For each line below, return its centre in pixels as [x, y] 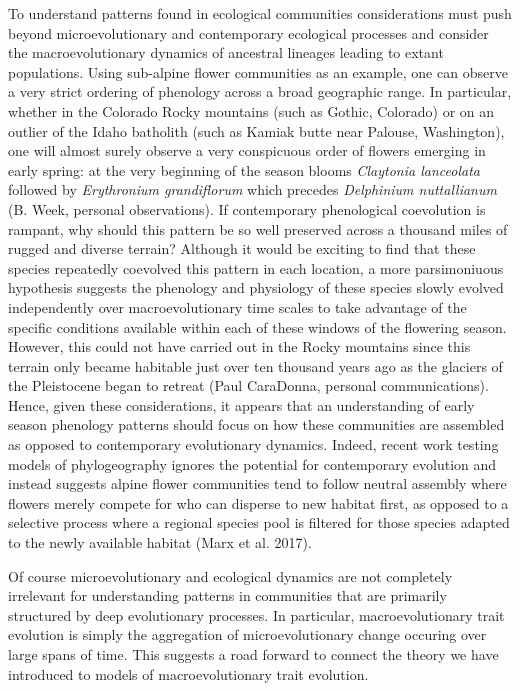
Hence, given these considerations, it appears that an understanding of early [241, 404]
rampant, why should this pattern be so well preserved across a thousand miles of [258, 228]
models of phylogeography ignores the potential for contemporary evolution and [252, 463]
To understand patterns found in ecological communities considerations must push [260, 13]
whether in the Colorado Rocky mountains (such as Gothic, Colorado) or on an [251, 110]
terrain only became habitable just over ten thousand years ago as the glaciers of [255, 365]
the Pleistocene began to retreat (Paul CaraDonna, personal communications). [248, 385]
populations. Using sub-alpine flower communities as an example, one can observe [258, 71]
